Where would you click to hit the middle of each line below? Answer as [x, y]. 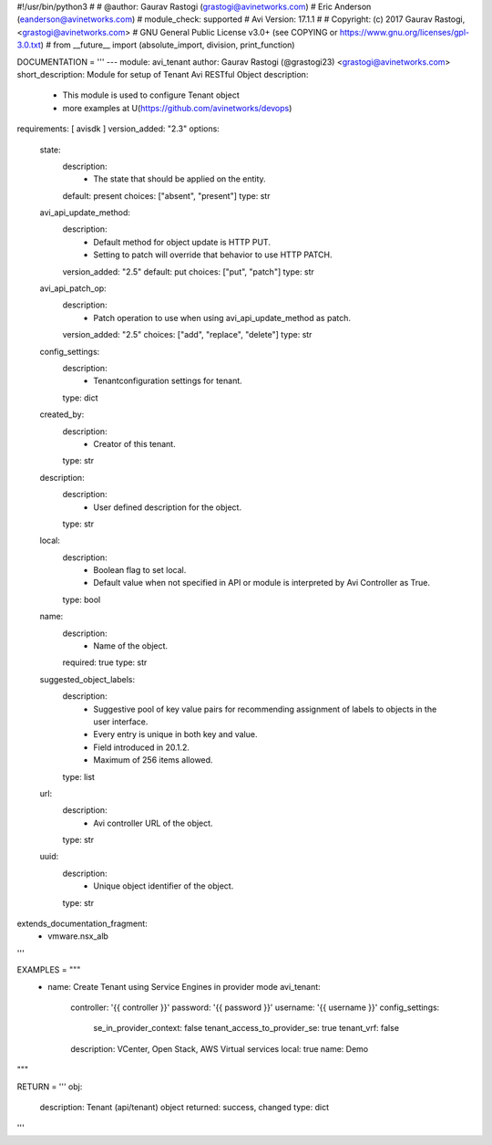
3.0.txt [29, 45]
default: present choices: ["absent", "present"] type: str [166, 195]
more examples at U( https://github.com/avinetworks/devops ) [177, 108]
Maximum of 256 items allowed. [153, 760]
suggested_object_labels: [87, 679]
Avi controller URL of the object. [153, 823]
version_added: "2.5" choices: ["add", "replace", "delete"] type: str [187, 335]
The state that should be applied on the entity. [179, 179]
